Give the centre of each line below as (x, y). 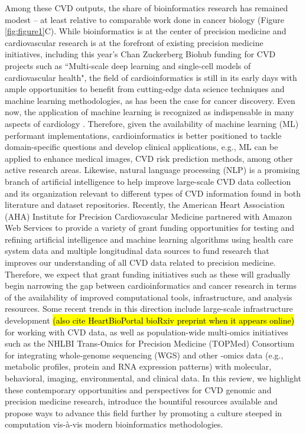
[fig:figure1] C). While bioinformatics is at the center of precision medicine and (146, 31)
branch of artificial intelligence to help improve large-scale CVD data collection (148, 181)
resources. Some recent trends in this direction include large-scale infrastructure (149, 309)
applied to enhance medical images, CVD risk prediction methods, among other (149, 158)
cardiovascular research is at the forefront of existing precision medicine (134, 42)
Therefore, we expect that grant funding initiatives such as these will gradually (148, 274)
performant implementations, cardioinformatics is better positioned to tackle (143, 135)
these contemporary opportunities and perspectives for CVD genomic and (138, 389)
